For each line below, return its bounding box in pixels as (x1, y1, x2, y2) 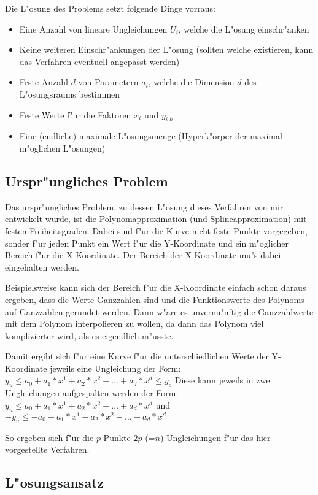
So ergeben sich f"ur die (5, 431, 94, 443)
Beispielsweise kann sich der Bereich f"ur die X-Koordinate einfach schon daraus (5, 281, 306, 294)
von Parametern (78, 75, 139, 88)
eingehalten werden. (5, 260, 79, 273)
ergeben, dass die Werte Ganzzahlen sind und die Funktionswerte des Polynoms (5, 293, 304, 305)
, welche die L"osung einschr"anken (178, 22, 309, 35)
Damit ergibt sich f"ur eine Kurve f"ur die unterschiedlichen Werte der (5, 350, 269, 363)
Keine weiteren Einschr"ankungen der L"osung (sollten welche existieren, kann (19, 43, 314, 56)
